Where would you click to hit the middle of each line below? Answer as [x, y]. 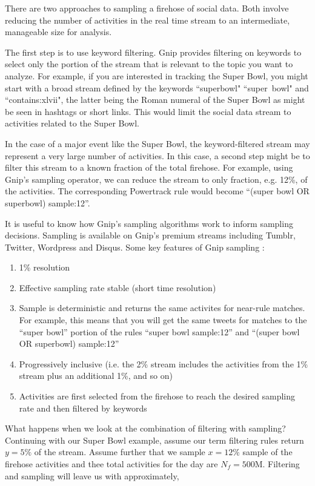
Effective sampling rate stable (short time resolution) [118, 287]
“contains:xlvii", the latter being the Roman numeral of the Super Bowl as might [155, 100]
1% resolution [45, 267]
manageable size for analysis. [58, 32]
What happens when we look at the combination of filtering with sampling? [145, 428]
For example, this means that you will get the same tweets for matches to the [163, 320]
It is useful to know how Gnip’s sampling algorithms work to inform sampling [149, 223]
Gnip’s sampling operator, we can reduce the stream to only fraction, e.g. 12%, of [156, 179]
